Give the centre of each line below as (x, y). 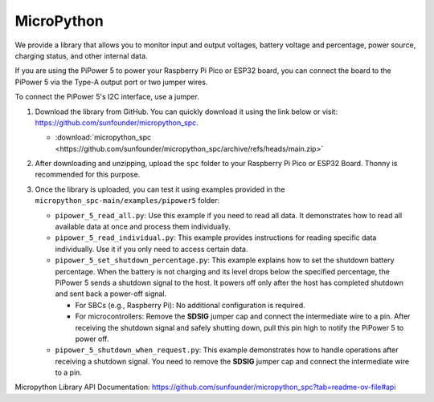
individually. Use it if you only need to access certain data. (151, 249)
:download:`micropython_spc (103, 137)
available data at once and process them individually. (143, 227)
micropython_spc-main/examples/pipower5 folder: (127, 201)
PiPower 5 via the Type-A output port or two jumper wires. (111, 82)
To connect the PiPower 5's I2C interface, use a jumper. (107, 97)
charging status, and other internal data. (81, 55)
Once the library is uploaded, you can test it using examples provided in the (160, 189)
